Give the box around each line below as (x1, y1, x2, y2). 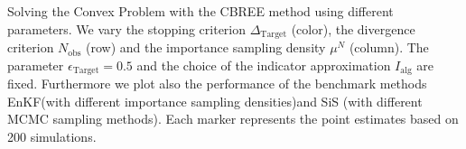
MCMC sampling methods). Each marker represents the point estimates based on (7, 109, 459, 128)
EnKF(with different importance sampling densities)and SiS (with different (7, 91, 423, 110)
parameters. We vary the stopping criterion (7, 19, 247, 38)
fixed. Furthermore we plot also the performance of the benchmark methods (7, 74, 427, 93)
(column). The (349, 38, 429, 57)
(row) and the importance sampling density (86, 38, 326, 57)
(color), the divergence (291, 19, 415, 38)
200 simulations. (7, 126, 97, 145)
